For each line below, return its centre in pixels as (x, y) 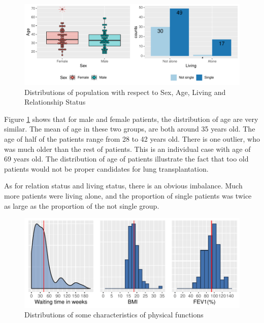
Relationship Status (55, 102)
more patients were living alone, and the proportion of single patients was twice (128, 195)
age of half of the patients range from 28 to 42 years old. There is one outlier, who (132, 138)
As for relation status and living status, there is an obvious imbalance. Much (123, 186)
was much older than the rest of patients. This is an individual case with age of (127, 149)
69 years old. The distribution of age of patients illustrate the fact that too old (126, 159)
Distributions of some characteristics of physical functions (114, 315)
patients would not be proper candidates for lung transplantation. (106, 168)
